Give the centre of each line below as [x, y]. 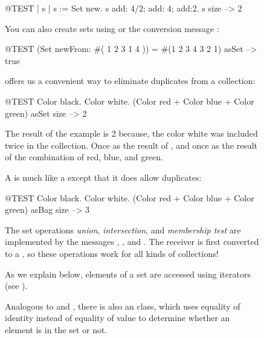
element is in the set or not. [56, 329]
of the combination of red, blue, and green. [84, 157]
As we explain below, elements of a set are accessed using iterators [128, 274]
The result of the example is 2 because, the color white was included [131, 133]
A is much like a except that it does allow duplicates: [103, 177]
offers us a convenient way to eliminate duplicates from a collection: [130, 81]
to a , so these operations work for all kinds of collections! [112, 253]
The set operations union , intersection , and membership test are [123, 229]
